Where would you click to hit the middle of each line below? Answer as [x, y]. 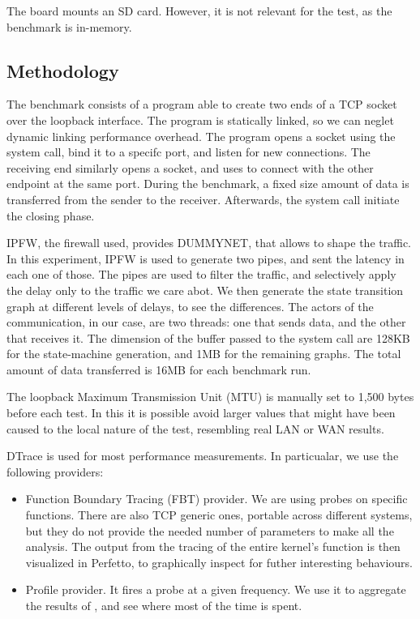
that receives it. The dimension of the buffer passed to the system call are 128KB [208, 337]
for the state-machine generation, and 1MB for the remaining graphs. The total [204, 354]
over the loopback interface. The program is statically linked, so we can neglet [200, 120]
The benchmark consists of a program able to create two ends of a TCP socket [202, 104]
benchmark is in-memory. [69, 26]
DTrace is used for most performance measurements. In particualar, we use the [203, 456]
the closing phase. [51, 215]
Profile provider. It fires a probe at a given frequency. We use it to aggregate [216, 589]
